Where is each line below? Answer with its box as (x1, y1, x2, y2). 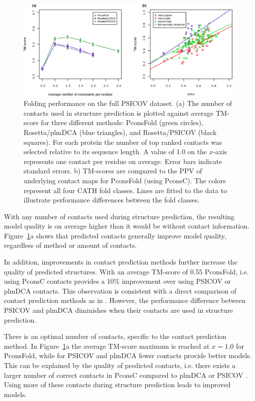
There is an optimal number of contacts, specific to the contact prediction (4, 331, 226, 341)
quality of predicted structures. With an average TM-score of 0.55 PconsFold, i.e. (4, 266, 249, 276)
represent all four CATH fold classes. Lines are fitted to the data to (24, 185, 227, 195)
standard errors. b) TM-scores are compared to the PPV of (24, 166, 202, 176)
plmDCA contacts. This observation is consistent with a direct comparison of (4, 285, 237, 296)
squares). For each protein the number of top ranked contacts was (24, 136, 222, 147)
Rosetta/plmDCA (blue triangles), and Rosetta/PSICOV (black (24, 127, 217, 137)
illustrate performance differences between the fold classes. (24, 195, 200, 205)
